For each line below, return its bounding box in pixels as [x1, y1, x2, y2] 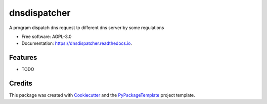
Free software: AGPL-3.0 [21, 34, 72, 39]
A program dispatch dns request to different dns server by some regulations [9, 25, 164, 31]
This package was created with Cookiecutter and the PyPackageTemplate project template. [9, 92, 195, 98]
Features [9, 53, 37, 62]
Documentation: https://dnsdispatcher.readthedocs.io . [21, 40, 132, 46]
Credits [9, 79, 33, 88]
